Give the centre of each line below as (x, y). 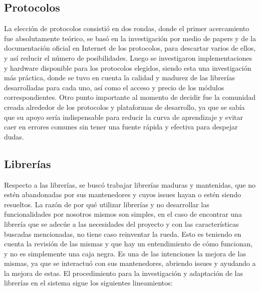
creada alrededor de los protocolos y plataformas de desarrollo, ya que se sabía (124, 107)
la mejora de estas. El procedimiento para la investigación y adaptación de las (123, 273)
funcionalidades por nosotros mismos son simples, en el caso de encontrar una (123, 214)
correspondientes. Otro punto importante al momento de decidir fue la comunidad (130, 97)
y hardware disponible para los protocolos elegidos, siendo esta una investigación (128, 67)
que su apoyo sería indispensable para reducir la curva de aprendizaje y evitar (123, 117)
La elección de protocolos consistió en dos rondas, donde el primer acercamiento (127, 28)
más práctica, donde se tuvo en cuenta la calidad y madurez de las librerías (119, 78)
